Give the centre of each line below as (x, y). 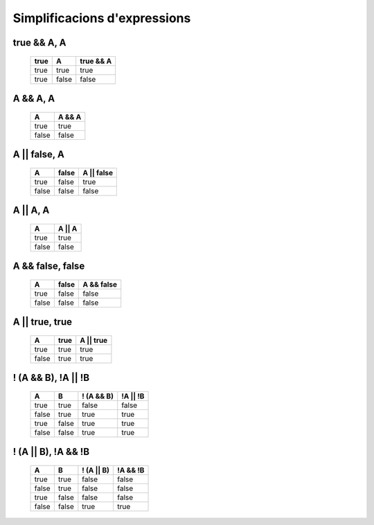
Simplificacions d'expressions (102, 18)
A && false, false (49, 266)
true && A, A (39, 43)
